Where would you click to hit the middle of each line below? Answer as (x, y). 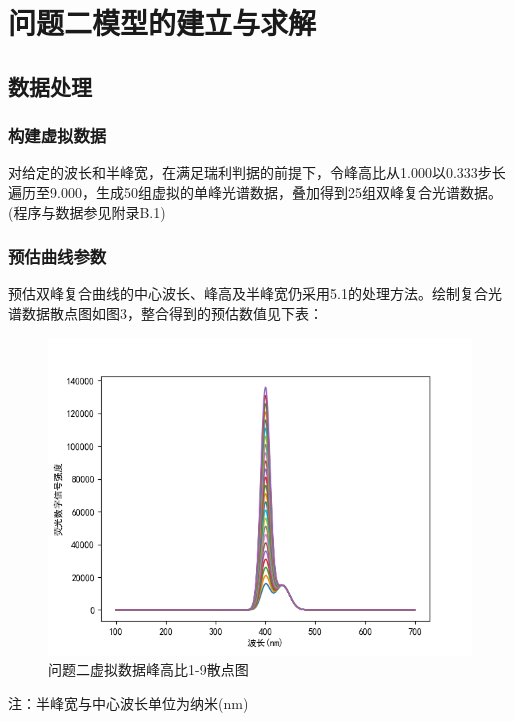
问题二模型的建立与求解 (162, 22)
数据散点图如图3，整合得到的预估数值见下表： (172, 312)
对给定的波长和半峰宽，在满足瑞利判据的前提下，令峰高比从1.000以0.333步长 (257, 172)
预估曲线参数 (57, 256)
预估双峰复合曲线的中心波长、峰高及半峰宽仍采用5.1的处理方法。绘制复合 (248, 293)
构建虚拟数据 (57, 135)
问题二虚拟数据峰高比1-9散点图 (148, 669)
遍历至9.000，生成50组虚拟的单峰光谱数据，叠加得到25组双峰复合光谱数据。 (255, 191)
